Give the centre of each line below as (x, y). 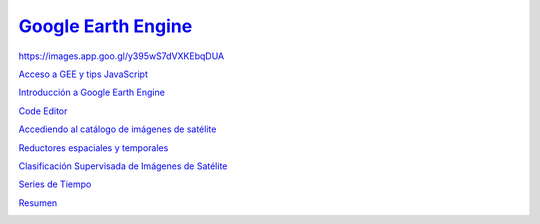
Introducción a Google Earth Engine (91, 92)
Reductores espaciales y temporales (93, 147)
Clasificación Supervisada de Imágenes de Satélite (123, 166)
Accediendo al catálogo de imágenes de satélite (117, 129)
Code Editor (43, 111)
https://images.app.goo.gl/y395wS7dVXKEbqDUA (121, 56)
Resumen (38, 202)
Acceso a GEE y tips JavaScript (83, 74)
